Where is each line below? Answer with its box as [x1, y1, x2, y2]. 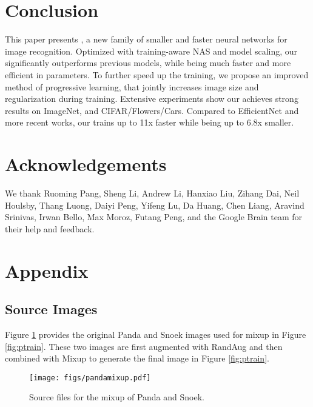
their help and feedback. [5, 222, 95, 235]
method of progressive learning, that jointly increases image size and [5, 80, 259, 93]
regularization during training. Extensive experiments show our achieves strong [5, 92, 298, 105]
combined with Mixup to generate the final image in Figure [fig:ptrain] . [5, 352, 269, 365]
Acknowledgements [5, 152, 167, 177]
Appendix [5, 258, 89, 283]
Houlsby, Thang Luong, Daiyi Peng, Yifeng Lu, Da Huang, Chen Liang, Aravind [5, 198, 305, 211]
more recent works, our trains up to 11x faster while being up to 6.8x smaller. [5, 116, 294, 129]
